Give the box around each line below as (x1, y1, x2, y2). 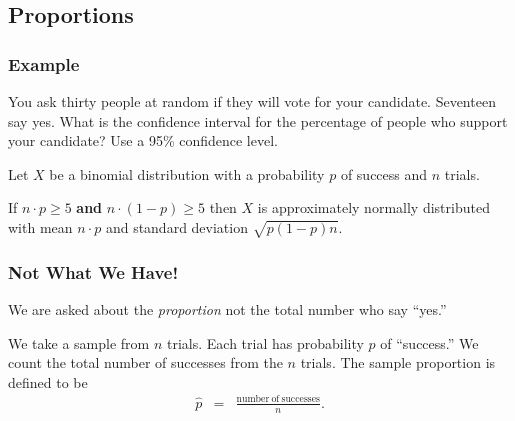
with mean (8, 216, 73, 237)
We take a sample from (8, 332, 150, 353)
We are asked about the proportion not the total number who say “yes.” (8, 298, 447, 319)
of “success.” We (380, 332, 479, 353)
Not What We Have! (8, 259, 179, 284)
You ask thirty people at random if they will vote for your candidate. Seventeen (8, 91, 496, 111)
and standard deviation (105, 216, 248, 237)
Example (8, 51, 80, 76)
